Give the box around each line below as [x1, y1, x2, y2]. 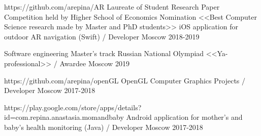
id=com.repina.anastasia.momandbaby [4, 112, 124, 122]
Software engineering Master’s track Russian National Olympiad [4, 48, 204, 59]
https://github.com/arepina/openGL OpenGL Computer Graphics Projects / [4, 75, 246, 85]
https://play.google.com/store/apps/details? [4, 102, 142, 112]
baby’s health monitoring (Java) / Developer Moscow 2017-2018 [4, 121, 203, 132]
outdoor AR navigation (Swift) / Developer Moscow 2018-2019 [4, 31, 200, 41]
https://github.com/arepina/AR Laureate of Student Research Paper [4, 2, 220, 12]
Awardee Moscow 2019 [59, 58, 129, 68]
